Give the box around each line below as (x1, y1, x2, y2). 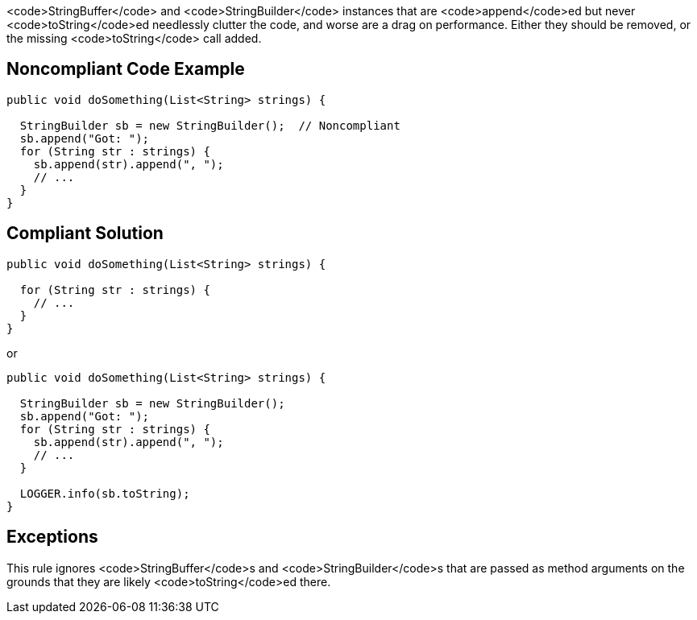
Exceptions (6, 527, 98, 548)
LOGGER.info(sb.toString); (19, 486, 190, 500)
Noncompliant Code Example (6, 59, 245, 80)
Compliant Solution (6, 223, 164, 244)
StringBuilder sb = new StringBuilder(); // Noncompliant (19, 118, 400, 132)
